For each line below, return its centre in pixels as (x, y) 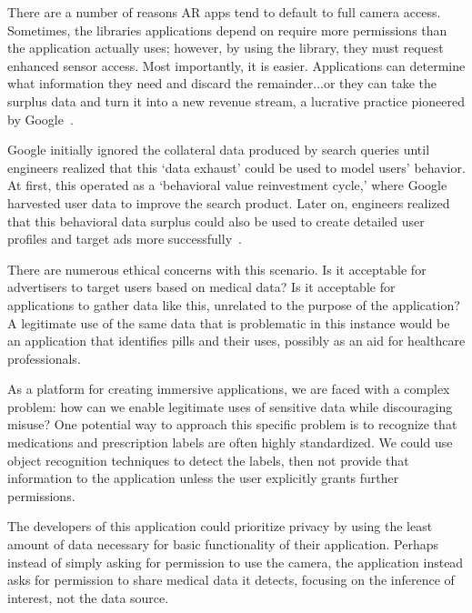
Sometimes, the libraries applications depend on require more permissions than (227, 30)
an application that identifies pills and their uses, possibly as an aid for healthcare (236, 341)
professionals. (44, 358)
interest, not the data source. (88, 597)
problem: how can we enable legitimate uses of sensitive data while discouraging (230, 406)
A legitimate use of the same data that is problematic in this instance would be (229, 322)
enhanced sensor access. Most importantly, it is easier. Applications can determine (236, 65)
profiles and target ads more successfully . (125, 239)
